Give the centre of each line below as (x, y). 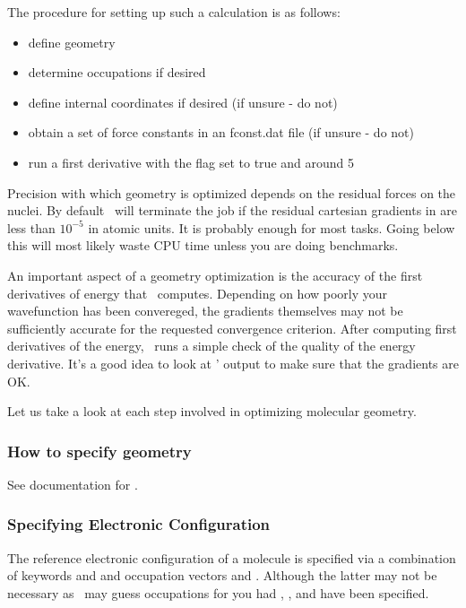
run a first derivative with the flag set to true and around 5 (191, 162)
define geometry (72, 42)
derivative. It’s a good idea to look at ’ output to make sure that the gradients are (233, 363)
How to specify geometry (99, 451)
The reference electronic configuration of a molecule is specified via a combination (232, 557)
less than (31, 227)
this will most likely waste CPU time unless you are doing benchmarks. (203, 245)
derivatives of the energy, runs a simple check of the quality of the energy (211, 346)
